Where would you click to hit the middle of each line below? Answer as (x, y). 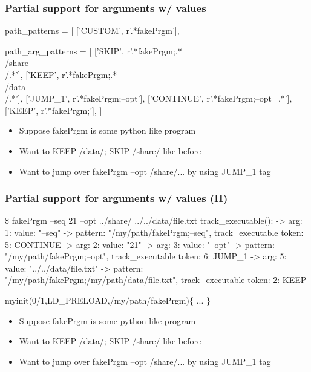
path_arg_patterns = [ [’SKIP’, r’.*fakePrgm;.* (93, 51)
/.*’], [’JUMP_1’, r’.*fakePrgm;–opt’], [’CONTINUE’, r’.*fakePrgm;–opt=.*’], (149, 98)
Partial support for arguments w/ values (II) (116, 198)
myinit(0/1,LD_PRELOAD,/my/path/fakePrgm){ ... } (108, 300)
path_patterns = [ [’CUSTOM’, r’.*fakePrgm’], (92, 31)
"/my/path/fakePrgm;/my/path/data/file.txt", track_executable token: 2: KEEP (156, 280)
